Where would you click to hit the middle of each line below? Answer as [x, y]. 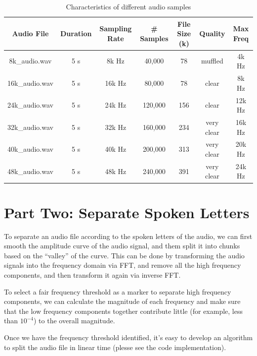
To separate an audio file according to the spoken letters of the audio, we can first [128, 236]
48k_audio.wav [30, 171]
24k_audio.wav [30, 105]
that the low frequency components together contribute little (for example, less [123, 311]
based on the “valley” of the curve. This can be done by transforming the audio [124, 255]
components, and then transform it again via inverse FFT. [92, 275]
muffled [212, 61]
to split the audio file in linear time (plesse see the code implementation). [115, 347]
